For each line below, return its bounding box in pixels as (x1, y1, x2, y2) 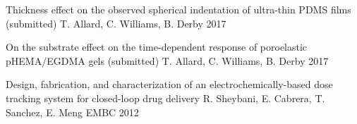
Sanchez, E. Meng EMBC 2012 (6, 104, 139, 119)
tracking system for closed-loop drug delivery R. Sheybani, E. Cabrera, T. (6, 90, 325, 105)
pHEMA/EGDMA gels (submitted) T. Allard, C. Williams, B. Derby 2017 (6, 53, 329, 68)
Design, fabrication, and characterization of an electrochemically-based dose (6, 77, 333, 92)
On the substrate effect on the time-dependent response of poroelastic (6, 39, 308, 54)
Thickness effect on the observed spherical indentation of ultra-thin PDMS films (6, 2, 351, 16)
